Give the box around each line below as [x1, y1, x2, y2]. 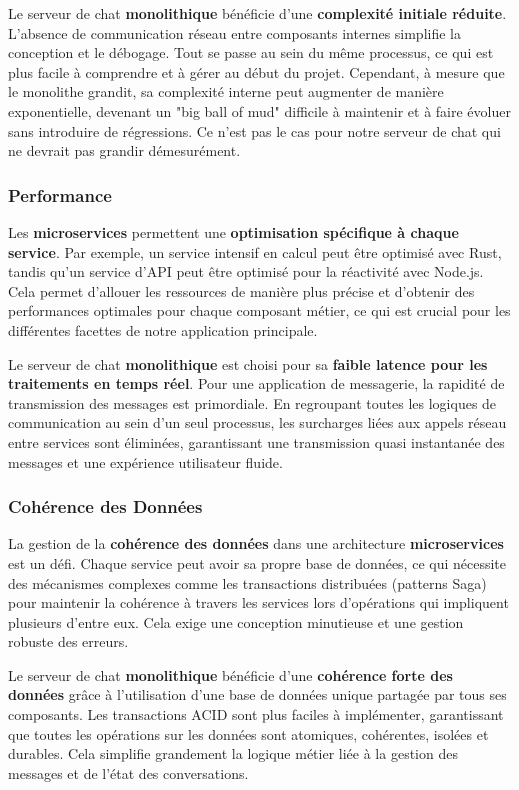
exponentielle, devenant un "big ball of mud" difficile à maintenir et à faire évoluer [8, 100, 511, 121]
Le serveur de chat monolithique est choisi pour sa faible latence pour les [8, 353, 488, 374]
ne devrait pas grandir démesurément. [8, 140, 241, 161]
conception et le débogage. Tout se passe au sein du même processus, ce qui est [8, 42, 494, 63]
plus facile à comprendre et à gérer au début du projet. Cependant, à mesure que [8, 61, 505, 82]
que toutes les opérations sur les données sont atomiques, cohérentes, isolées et [8, 723, 489, 744]
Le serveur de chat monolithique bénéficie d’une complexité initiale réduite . [8, 3, 507, 23]
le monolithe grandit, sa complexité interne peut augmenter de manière [8, 81, 444, 102]
